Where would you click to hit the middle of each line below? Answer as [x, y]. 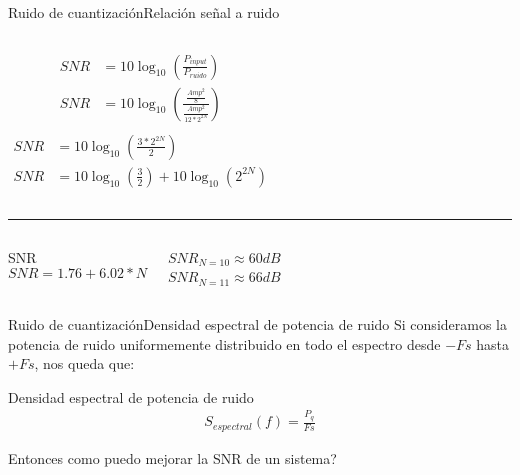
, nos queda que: [84, 363]
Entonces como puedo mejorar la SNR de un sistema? [172, 457]
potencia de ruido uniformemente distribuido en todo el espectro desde [224, 343]
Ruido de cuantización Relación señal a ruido [144, 12]
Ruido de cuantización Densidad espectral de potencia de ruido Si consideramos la [258, 323]
